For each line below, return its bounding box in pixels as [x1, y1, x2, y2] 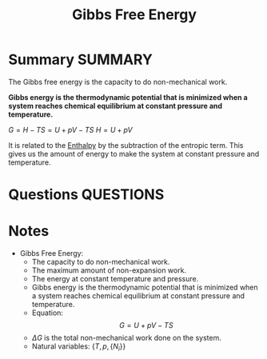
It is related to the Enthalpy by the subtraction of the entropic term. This [8, 140, 244, 150]
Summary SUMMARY [8, 50, 153, 69]
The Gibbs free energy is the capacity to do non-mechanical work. [8, 77, 228, 86]
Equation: [31, 308, 64, 317]
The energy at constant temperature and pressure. [31, 274, 199, 284]
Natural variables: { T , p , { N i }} [31, 341, 126, 353]
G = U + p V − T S [118, 321, 173, 330]
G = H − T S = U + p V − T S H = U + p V [8, 125, 133, 134]
